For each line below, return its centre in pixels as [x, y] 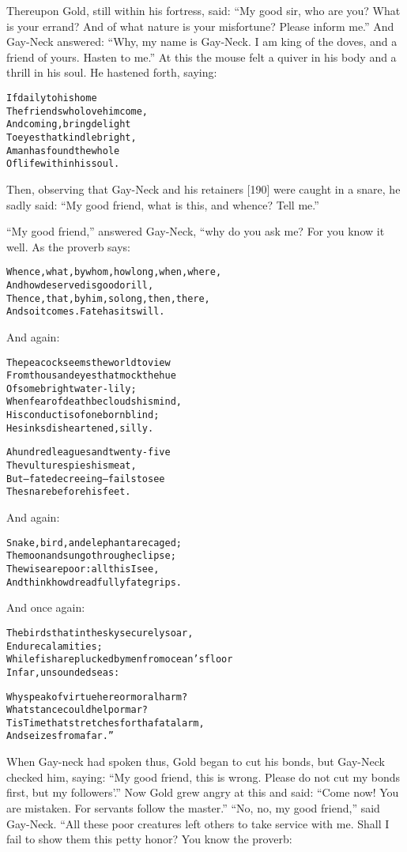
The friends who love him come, [77, 111]
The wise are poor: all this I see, [83, 569]
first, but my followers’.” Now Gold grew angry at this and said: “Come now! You [203, 792]
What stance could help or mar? [77, 710]
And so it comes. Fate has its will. [86, 312]
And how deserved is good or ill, [80, 285]
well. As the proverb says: [69, 246]
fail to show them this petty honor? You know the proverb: [149, 839]
